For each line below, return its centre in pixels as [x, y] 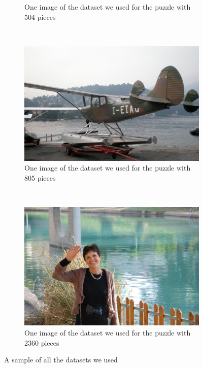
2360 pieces [42, 342]
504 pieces [40, 16]
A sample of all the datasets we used [61, 360]
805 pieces [40, 178]
